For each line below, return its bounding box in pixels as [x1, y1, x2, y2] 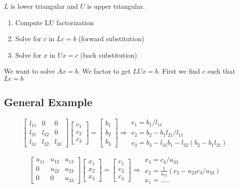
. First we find [158, 66, 200, 76]
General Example [4, 94, 93, 110]
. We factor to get [78, 66, 131, 76]
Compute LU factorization [15, 17, 94, 27]
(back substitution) [80, 49, 137, 60]
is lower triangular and [11, 1, 78, 11]
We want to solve [4, 66, 55, 76]
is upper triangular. [87, 1, 145, 11]
